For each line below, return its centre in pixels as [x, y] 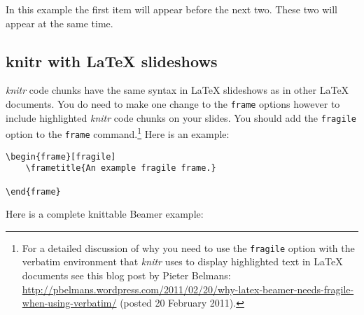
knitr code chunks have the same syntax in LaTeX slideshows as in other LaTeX [177, 90]
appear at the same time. [59, 23]
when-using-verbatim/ [69, 303]
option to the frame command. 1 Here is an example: [118, 133]
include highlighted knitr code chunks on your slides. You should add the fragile [181, 117]
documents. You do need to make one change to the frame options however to [173, 103]
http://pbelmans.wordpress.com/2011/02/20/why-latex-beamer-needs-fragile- [188, 289]
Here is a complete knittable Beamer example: [105, 214]
